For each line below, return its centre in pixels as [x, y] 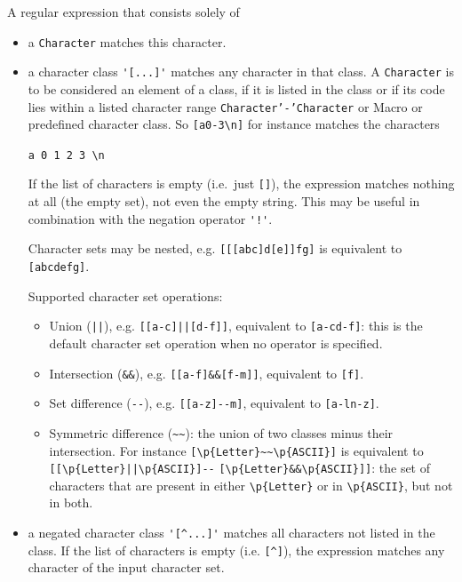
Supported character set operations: [125, 295]
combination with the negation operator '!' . [150, 218]
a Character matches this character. [127, 41]
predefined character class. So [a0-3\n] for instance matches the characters [234, 124]
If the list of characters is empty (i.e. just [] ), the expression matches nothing [241, 183]
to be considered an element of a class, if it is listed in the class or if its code [236, 88]
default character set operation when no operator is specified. [216, 343]
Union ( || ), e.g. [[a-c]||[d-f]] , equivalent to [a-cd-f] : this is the [236, 326]
